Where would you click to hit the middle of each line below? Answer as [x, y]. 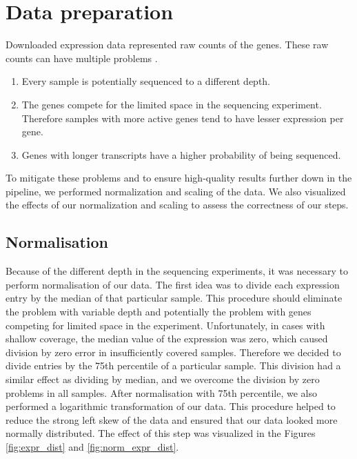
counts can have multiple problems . [82, 58]
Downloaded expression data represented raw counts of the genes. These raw [167, 45]
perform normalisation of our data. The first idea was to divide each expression [173, 284]
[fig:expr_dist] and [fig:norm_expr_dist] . [92, 446]
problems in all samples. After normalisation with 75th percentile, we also [162, 392]
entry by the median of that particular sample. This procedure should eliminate [174, 298]
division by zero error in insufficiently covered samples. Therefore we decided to [173, 352]
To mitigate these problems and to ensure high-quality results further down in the [179, 178]
